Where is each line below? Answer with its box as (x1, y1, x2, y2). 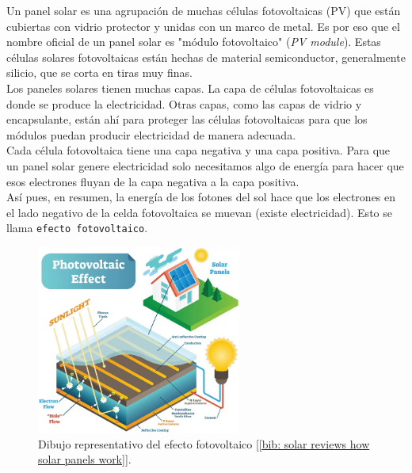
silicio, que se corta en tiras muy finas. (6, 64, 193, 81)
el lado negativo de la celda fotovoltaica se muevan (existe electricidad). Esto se (6, 204, 392, 220)
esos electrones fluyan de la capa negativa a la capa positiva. (6, 173, 299, 189)
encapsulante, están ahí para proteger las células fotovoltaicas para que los (6, 111, 368, 128)
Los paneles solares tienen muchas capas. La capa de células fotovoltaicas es (6, 79, 374, 96)
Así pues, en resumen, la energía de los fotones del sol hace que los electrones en (6, 189, 396, 205)
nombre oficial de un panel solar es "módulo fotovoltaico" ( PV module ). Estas (6, 33, 381, 50)
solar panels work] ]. (38, 451, 132, 467)
